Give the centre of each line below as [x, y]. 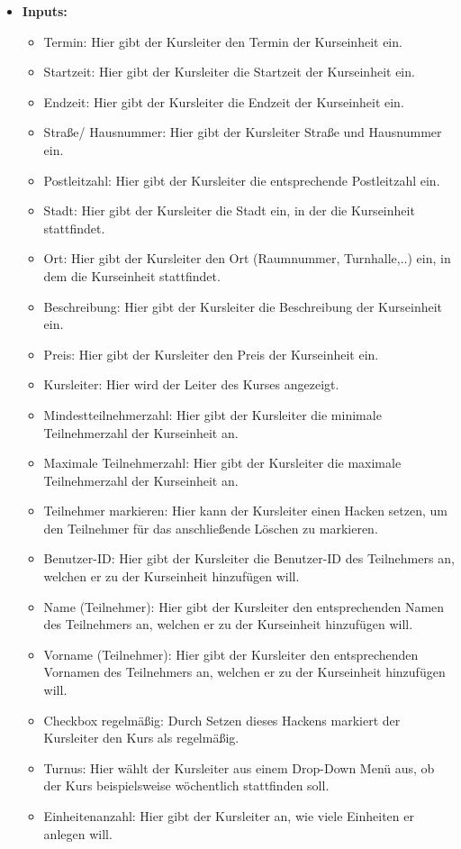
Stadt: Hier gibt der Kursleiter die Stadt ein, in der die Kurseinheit [229, 210]
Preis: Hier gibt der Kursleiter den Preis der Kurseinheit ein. [211, 354]
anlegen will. [78, 833]
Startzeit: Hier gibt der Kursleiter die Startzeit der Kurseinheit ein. [229, 72]
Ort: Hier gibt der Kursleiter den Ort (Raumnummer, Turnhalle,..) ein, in [247, 258]
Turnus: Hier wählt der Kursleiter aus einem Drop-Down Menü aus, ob [239, 767]
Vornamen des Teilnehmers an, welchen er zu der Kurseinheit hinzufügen [244, 672]
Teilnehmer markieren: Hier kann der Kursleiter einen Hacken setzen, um [245, 511]
